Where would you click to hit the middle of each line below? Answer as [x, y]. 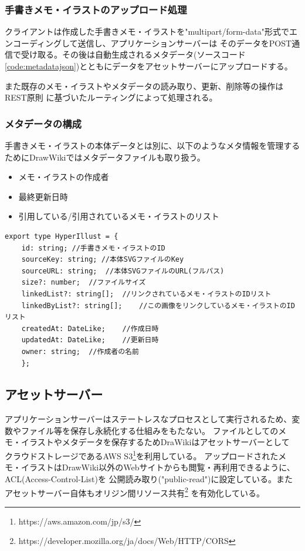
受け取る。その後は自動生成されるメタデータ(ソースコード [133, 54]
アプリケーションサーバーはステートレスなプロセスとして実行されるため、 [148, 419]
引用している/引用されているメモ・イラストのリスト [119, 216]
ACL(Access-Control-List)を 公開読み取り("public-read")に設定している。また [149, 478]
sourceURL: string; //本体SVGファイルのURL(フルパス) [123, 271]
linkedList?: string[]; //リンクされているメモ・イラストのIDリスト [146, 294]
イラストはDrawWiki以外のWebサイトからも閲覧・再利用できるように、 [158, 467]
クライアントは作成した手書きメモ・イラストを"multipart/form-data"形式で [147, 31]
